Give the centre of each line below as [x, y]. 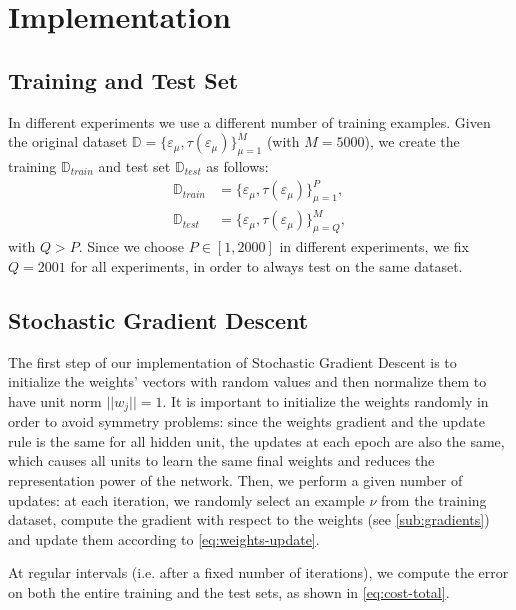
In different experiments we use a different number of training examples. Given [249, 121]
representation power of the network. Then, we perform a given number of [235, 480]
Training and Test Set [123, 79]
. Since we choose [131, 246]
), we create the [412, 141]
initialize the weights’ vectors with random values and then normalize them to [247, 381]
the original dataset [68, 141]
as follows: [237, 165]
